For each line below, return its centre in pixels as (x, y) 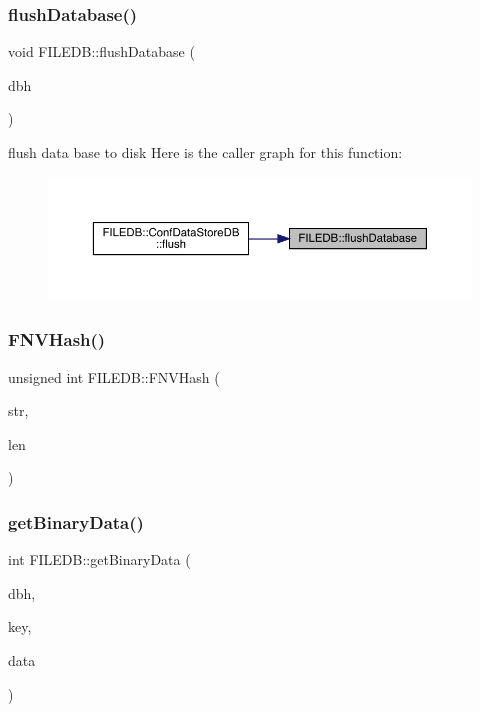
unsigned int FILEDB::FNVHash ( (114, 376)
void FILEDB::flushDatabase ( (101, 51)
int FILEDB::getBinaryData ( (99, 559)
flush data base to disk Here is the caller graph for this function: (205, 152)
